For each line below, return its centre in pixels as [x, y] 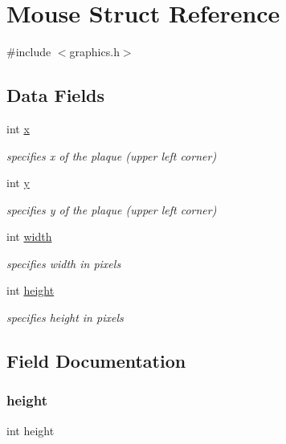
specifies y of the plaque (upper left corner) [112, 209]
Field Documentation [96, 361]
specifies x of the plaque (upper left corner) [112, 155]
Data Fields [56, 95]
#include [29, 52]
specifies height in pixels [65, 318]
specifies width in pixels [64, 263]
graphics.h [94, 52]
